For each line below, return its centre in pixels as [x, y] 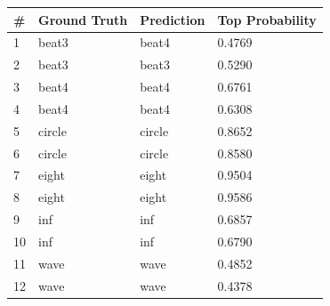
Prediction [173, 19]
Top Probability [267, 19]
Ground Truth [83, 19]
